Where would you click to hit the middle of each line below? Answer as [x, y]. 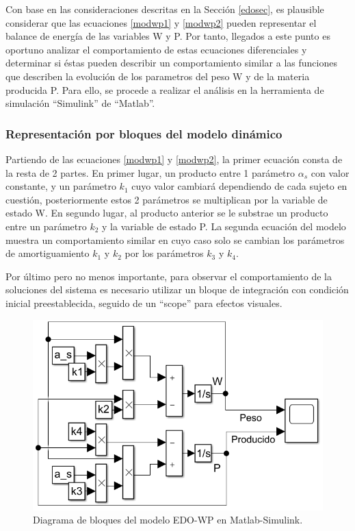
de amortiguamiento [48, 253]
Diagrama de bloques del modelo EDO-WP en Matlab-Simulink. [168, 520]
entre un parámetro [46, 226]
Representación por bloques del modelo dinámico [144, 133]
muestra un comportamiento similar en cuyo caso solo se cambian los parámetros [175, 239]
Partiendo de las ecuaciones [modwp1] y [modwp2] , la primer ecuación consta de [174, 159]
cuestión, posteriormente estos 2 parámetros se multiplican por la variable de [167, 199]
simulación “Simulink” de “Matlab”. [80, 103]
